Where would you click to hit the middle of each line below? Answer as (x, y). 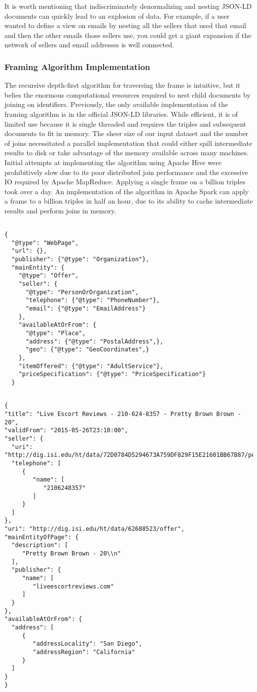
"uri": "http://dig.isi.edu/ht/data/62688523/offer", (95, 529)
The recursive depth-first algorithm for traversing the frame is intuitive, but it (123, 85)
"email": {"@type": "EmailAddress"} (86, 309)
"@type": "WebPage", (45, 243)
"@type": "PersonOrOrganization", (82, 292)
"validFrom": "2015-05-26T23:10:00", (66, 431)
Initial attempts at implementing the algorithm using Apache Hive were (113, 162)
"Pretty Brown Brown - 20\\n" (72, 554)
